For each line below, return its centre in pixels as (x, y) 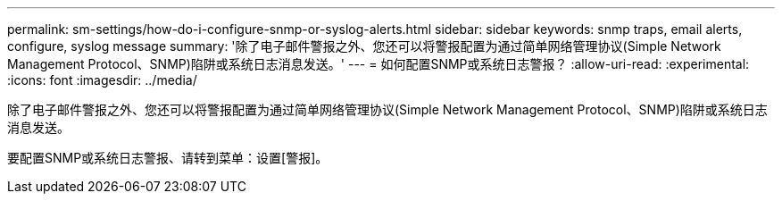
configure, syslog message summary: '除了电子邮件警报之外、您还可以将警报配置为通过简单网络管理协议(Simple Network (364, 46)
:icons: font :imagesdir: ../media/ (102, 80)
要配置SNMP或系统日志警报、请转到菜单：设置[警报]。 (168, 158)
